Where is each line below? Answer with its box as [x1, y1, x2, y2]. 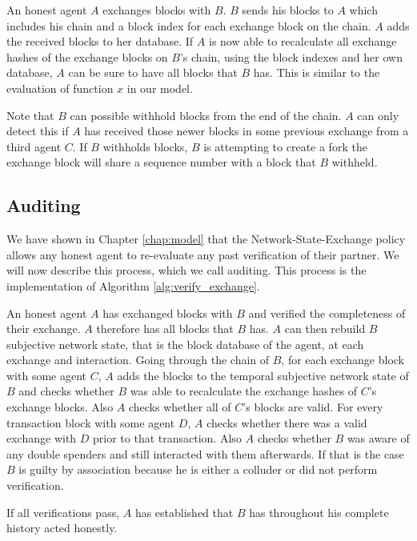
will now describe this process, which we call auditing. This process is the [6, 262, 367, 279]
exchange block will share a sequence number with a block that [6, 154, 316, 170]
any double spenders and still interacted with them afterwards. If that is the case [6, 445, 404, 462]
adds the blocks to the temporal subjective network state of [117, 367, 409, 383]
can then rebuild [284, 320, 366, 337]
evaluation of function [6, 79, 114, 96]
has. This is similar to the [253, 64, 380, 81]
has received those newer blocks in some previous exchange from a [84, 122, 409, 139]
